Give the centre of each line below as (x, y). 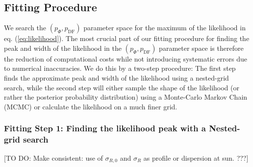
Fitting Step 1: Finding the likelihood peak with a (105, 128)
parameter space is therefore (201, 48)
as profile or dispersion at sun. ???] (196, 157)
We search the (25, 28)
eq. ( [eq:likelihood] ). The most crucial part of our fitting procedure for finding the (127, 38)
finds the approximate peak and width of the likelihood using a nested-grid (116, 77)
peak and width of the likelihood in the (63, 48)
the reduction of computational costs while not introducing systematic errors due (126, 58)
